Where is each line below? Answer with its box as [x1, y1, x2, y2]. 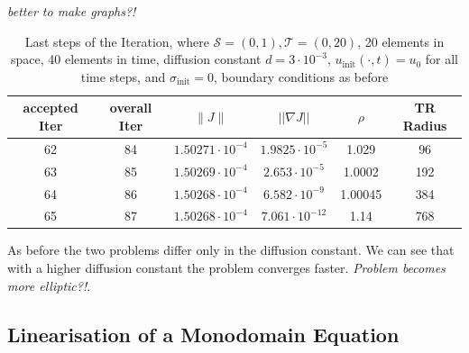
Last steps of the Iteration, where [24, 32, 209, 50]
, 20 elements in [357, 32, 445, 50]
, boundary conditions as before [214, 67, 389, 86]
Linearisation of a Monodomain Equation [7, 320, 400, 348]
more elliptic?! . [7, 276, 91, 294]
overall [109, 98, 152, 117]
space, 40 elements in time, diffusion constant [10, 50, 262, 68]
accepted [23, 98, 78, 117]
